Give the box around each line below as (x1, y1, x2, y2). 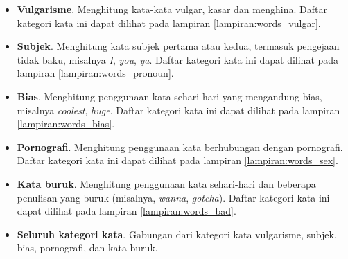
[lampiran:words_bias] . (17, 116, 115, 131)
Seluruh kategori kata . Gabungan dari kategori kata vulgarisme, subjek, (17, 226, 337, 241)
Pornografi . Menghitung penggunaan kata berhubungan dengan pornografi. (17, 139, 343, 154)
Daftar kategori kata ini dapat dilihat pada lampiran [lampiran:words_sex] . (17, 153, 338, 168)
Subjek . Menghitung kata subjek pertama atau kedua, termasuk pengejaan (17, 39, 340, 53)
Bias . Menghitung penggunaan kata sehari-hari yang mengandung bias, (17, 89, 322, 103)
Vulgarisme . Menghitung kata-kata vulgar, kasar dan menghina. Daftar (17, 2, 327, 16)
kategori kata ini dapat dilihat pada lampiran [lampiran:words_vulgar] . (17, 15, 321, 30)
